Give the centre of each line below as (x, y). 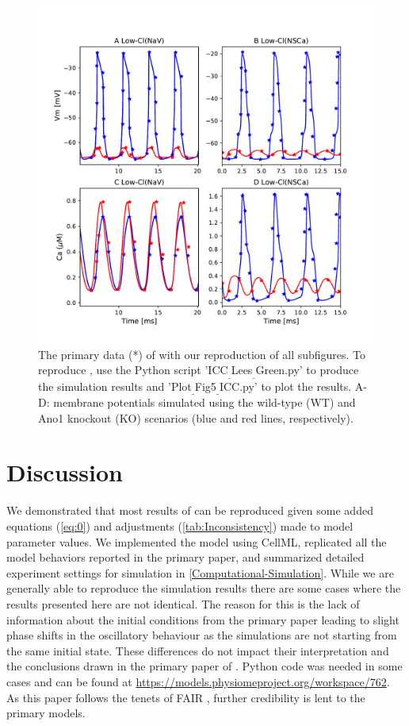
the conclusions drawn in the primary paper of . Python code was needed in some (204, 666)
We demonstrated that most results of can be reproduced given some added (190, 510)
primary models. (46, 713)
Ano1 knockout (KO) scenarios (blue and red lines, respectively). (196, 417)
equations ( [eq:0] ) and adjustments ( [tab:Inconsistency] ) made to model (180, 526)
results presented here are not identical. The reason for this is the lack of (183, 603)
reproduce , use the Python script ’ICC (133, 370)
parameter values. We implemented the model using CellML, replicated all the (197, 541)
